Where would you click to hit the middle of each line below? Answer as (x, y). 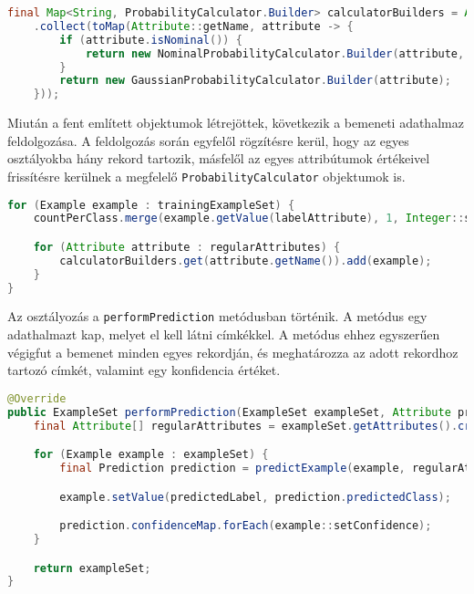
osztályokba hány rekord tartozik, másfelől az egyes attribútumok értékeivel (219, 158)
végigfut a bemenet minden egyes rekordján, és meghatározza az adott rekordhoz (233, 352)
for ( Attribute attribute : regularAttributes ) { (187, 247)
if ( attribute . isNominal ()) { (151, 40)
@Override (37, 398)
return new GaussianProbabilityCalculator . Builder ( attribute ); (255, 81)
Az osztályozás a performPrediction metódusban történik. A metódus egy (217, 316)
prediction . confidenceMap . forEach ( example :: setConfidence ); (246, 526)
